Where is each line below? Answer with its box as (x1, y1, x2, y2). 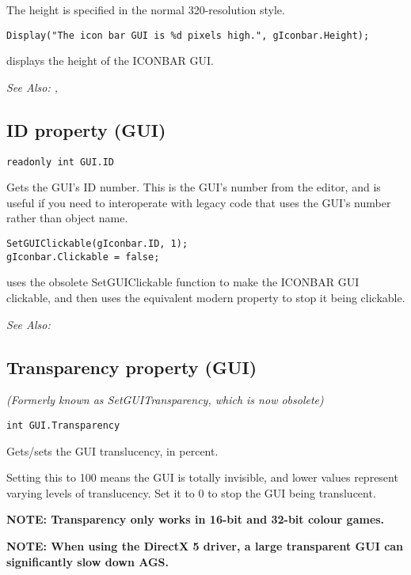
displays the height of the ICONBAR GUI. (6, 52, 214, 69)
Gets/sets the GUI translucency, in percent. (6, 442, 219, 459)
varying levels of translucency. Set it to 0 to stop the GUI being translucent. (6, 484, 376, 501)
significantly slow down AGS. (6, 553, 169, 569)
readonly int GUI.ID (6, 156, 115, 168)
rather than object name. (6, 210, 128, 226)
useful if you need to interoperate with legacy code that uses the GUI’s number (6, 194, 391, 210)
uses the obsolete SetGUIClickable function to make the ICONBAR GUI (6, 274, 360, 290)
